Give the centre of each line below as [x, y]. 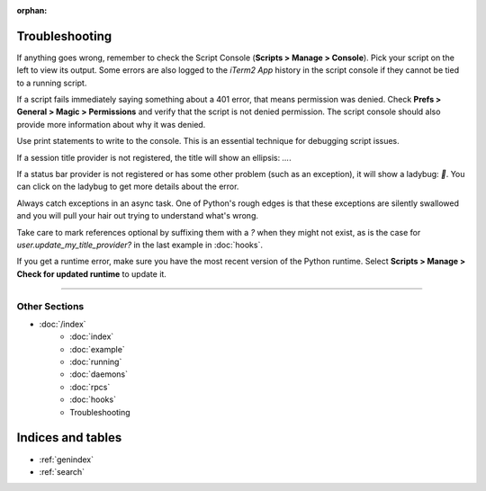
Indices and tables [69, 437]
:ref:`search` [62, 471]
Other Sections [50, 306]
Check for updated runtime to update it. [91, 273]
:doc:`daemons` [99, 374]
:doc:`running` [96, 362]
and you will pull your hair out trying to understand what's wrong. [138, 216]
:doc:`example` [97, 349]
